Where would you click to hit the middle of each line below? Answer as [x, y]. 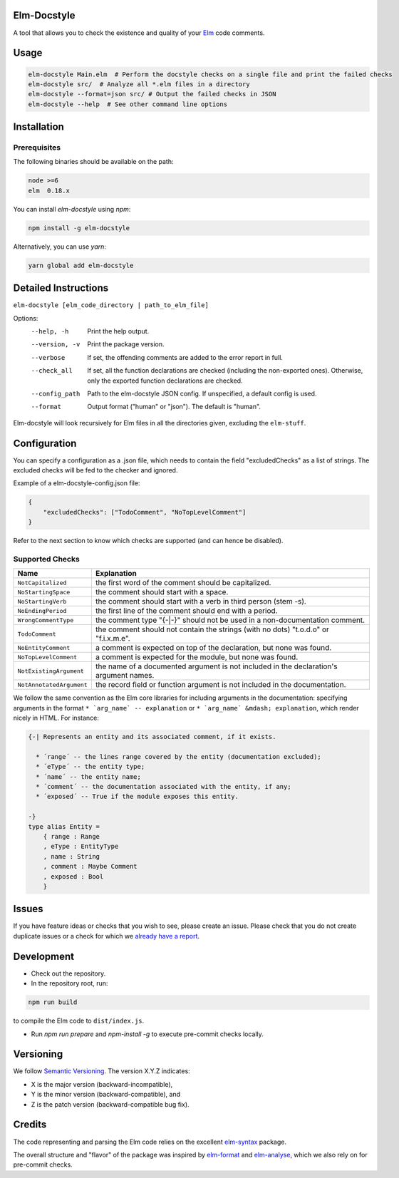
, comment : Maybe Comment [90, 867]
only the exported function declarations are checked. [165, 381]
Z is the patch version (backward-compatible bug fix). [110, 1104]
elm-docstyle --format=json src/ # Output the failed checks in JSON [152, 94]
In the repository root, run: [69, 983]
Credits [30, 1125]
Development [44, 956]
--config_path [56, 393]
